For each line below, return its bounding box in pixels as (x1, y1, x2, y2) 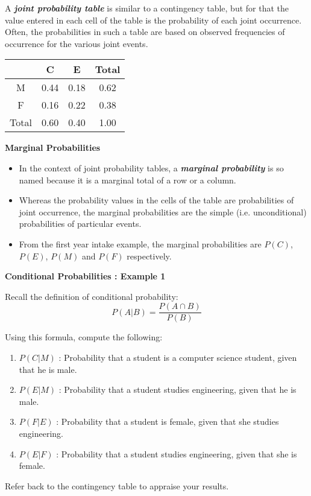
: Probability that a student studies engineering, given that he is (58, 383, 297, 396)
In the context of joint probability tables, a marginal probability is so (19, 161, 284, 174)
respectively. (127, 249, 172, 262)
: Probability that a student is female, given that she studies (56, 415, 279, 428)
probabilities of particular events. (19, 217, 142, 230)
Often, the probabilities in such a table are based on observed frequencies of (5, 25, 285, 38)
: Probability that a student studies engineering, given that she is (56, 447, 297, 460)
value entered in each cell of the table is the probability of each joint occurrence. (5, 13, 302, 26)
